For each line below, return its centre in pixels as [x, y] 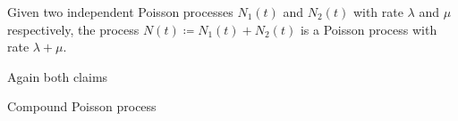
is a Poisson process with [369, 29]
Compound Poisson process [82, 106]
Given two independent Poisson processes [120, 12]
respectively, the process [73, 29]
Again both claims [58, 76]
